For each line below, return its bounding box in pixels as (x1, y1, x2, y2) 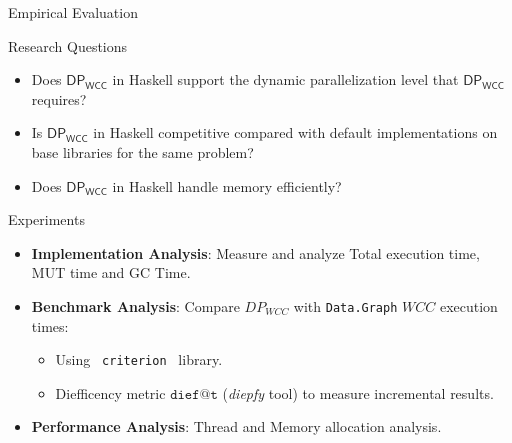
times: (31, 315, 69, 336)
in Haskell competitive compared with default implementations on (93, 122, 498, 143)
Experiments (8, 209, 85, 230)
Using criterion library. (55, 349, 223, 370)
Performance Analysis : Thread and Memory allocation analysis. (31, 416, 442, 437)
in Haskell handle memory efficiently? (112, 175, 342, 196)
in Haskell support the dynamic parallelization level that (112, 69, 459, 90)
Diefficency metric (55, 382, 166, 403)
